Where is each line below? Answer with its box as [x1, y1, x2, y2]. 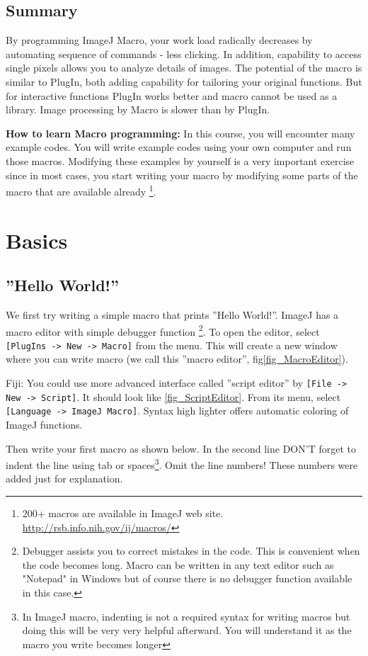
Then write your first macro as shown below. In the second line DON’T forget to [6, 441, 356, 456]
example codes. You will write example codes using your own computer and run [6, 140, 352, 154]
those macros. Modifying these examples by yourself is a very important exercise [6, 153, 355, 168]
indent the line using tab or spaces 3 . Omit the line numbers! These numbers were [6, 456, 358, 472]
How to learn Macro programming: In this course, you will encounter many [6, 125, 355, 140]
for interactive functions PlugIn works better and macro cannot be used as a [6, 88, 338, 103]
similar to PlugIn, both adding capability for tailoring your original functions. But [6, 74, 362, 89]
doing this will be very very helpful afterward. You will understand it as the [22, 623, 352, 638]
